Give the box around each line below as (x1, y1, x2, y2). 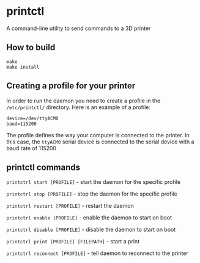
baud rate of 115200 (6, 144, 57, 151)
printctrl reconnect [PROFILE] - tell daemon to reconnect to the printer (6, 250, 188, 257)
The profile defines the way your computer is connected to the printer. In (6, 131, 190, 139)
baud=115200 (6, 121, 37, 127)
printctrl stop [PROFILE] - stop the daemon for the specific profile (6, 190, 177, 197)
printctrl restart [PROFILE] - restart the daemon (6, 202, 135, 210)
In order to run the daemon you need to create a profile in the (6, 97, 161, 104)
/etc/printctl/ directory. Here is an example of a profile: (6, 103, 151, 111)
